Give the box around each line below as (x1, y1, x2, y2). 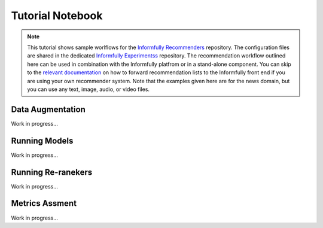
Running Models (11, 135, 74, 146)
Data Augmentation (11, 104, 86, 114)
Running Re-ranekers (11, 167, 93, 177)
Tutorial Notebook (11, 9, 103, 22)
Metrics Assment (11, 198, 77, 209)
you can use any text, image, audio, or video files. (27, 86, 150, 93)
